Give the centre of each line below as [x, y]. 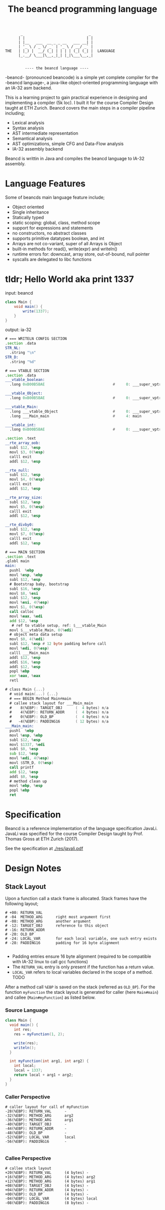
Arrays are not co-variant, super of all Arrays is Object [67, 244]
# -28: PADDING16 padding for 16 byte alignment [62, 943]
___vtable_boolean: [25, 380]
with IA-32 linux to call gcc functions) [50, 962]
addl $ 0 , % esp [24, 776]
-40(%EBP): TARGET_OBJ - [36, 1124]
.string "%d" [23, 362]
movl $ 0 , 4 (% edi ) [27, 639]
